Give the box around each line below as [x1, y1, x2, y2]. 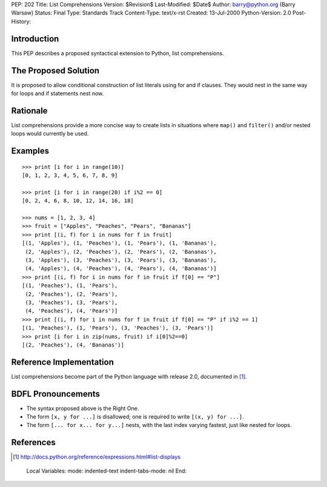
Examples [11, 146, 50, 156]
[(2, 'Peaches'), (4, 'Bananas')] [22, 341, 124, 348]
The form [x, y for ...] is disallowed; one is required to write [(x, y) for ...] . [26, 413, 245, 420]
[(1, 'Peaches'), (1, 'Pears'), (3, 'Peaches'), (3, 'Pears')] [22, 325, 214, 331]
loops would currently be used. [11, 130, 89, 137]
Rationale [11, 105, 48, 116]
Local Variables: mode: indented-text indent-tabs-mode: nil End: [26, 467, 187, 474]
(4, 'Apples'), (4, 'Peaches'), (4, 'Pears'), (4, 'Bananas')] [25, 265, 217, 272]
